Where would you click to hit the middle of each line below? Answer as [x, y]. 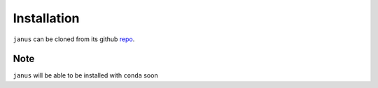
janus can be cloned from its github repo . [74, 39]
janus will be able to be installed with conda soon [85, 75]
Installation [46, 18]
